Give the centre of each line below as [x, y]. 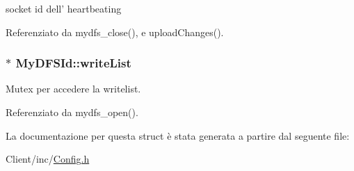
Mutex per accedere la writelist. [73, 89]
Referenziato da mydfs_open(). [72, 112]
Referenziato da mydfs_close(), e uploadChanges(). [115, 32]
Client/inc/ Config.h [48, 159]
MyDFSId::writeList [73, 63]
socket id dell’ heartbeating [64, 8]
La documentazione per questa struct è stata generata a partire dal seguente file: [178, 135]
